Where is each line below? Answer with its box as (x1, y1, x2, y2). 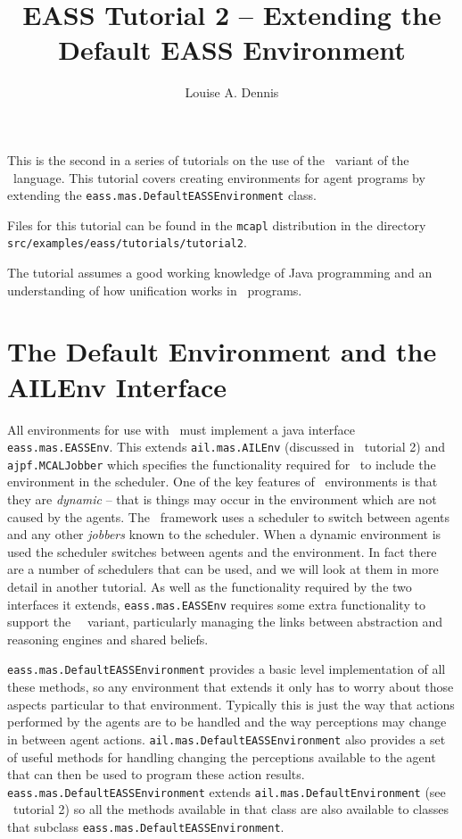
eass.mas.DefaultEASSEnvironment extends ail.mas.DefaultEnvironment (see (7, 782, 446, 801)
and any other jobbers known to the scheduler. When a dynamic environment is (7, 525, 441, 544)
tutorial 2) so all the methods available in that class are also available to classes (12, 800, 449, 818)
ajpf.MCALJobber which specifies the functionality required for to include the (7, 454, 436, 473)
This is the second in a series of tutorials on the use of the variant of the (7, 150, 409, 169)
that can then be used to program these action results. (7, 765, 305, 784)
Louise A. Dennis (185, 83, 279, 102)
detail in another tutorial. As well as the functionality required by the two (7, 577, 412, 596)
